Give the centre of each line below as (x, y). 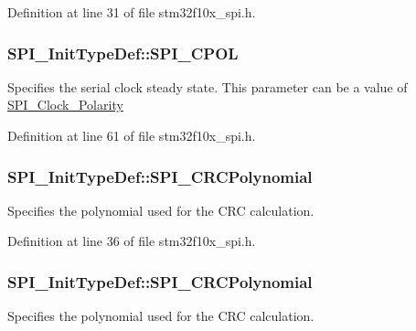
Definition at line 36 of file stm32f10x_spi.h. (132, 241)
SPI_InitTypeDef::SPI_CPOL (123, 53)
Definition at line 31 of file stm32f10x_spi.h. (132, 12)
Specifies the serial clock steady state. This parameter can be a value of (208, 86)
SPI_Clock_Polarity (65, 105)
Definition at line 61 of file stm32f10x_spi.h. (132, 135)
